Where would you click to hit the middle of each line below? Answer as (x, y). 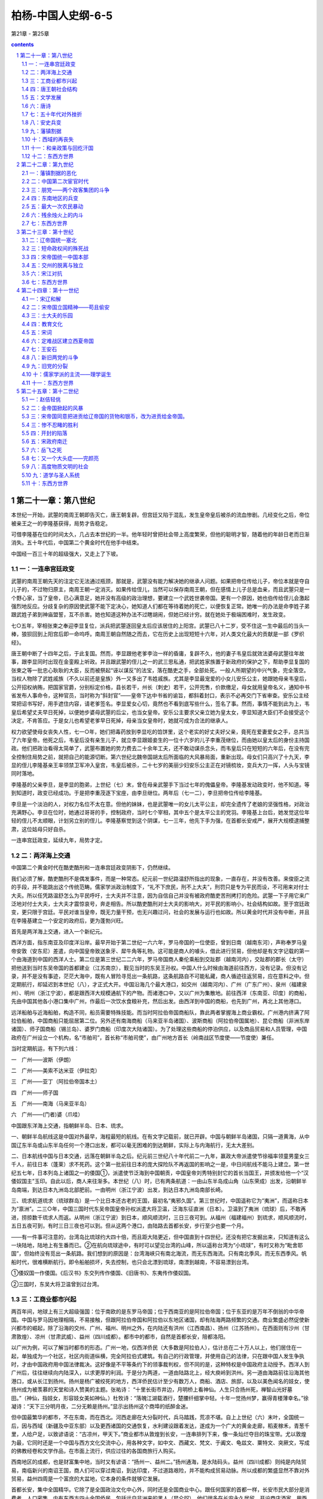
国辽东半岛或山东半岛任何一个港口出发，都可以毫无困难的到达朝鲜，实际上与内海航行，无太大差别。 (134, 1145)
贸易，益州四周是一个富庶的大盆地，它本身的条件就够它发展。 (87, 1479)
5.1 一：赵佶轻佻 (41, 399)
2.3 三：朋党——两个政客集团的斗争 (66, 189)
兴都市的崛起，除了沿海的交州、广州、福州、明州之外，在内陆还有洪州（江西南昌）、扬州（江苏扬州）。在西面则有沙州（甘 (160, 1328)
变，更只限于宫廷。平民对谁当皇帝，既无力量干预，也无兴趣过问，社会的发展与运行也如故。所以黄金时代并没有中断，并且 (160, 912)
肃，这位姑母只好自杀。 (40, 829)
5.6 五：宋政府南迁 (45, 441)
